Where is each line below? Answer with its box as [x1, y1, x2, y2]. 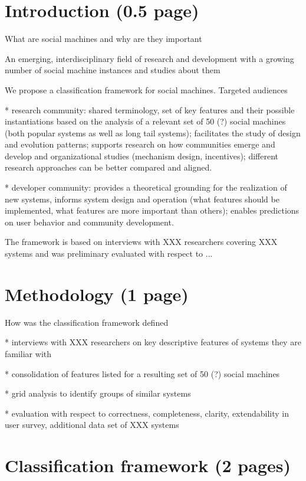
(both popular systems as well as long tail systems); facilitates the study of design [5, 126, 301, 139]
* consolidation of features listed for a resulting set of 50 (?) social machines [5, 367, 280, 379]
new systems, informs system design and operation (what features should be [5, 192, 279, 205]
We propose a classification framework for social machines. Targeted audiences [5, 83, 288, 96]
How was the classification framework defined [5, 316, 169, 328]
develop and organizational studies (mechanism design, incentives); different [5, 149, 279, 162]
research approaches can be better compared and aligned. [5, 161, 212, 174]
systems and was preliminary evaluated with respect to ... [5, 247, 213, 260]
